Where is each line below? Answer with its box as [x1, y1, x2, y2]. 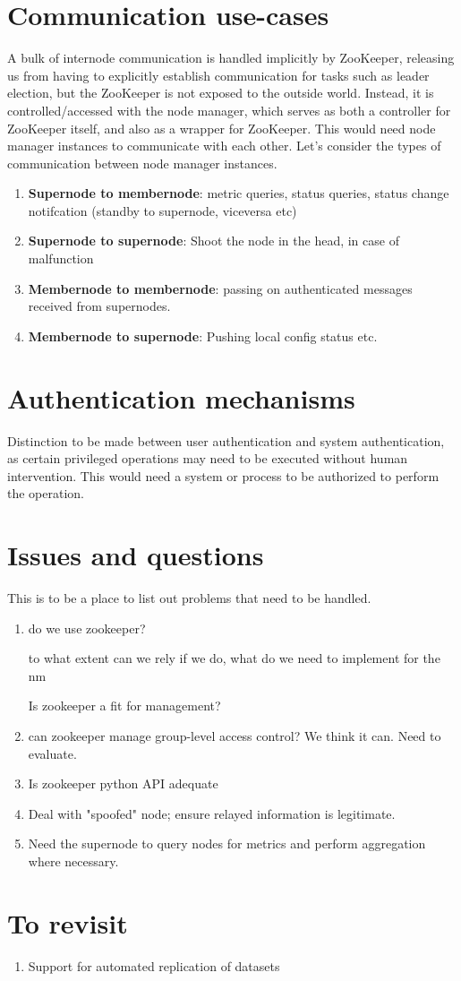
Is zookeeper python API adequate [28, 774, 218, 793]
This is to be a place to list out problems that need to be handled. [7, 589, 371, 607]
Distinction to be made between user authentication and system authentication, [7, 431, 445, 450]
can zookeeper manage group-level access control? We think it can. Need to [28, 727, 441, 745]
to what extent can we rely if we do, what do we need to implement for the [28, 649, 440, 667]
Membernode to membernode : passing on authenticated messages [28, 279, 413, 297]
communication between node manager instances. [7, 153, 277, 172]
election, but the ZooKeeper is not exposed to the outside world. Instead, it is [7, 83, 434, 102]
